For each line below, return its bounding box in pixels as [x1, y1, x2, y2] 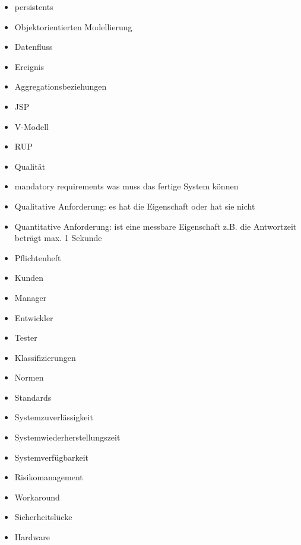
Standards [14, 391, 52, 403]
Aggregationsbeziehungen [14, 80, 107, 93]
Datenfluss [14, 40, 53, 53]
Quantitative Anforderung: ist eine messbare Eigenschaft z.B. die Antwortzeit [14, 220, 297, 232]
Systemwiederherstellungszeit [14, 431, 121, 443]
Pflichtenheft [14, 251, 61, 264]
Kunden [14, 271, 44, 284]
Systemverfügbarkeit [14, 451, 89, 463]
